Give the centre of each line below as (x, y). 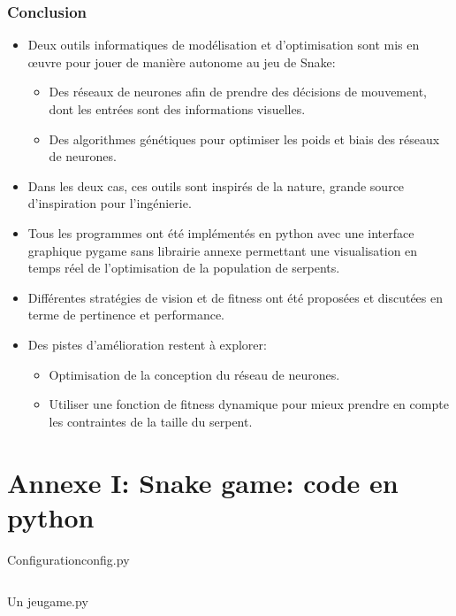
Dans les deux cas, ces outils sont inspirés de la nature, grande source (216, 185)
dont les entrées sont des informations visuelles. (177, 109)
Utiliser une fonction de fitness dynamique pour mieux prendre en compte (249, 404)
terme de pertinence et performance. (126, 315)
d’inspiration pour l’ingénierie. (110, 203)
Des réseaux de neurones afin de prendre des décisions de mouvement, (238, 92)
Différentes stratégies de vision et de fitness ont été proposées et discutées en (235, 297)
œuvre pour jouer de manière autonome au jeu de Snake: (182, 62)
